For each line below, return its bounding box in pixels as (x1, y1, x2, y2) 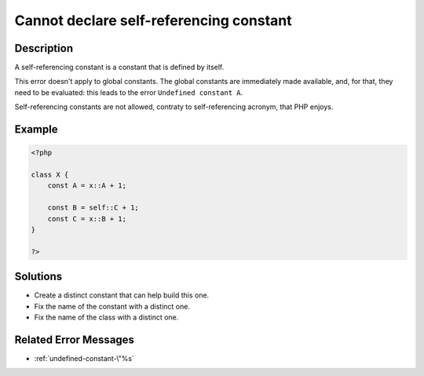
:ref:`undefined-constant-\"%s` (34, 353, 135, 363)
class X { (31, 170, 69, 180)
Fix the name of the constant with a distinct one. (34, 301, 190, 311)
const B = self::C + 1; (47, 203, 139, 212)
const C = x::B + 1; (47, 214, 127, 223)
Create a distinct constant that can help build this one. (34, 290, 210, 300)
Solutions (14, 270, 63, 283)
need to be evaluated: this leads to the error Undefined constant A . (14, 87, 243, 97)
